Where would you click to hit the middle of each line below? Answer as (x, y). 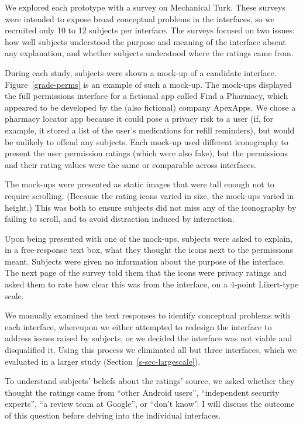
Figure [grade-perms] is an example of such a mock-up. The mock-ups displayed (148, 84)
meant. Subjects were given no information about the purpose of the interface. (145, 261)
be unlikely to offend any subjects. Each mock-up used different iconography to (147, 141)
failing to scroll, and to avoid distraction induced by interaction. (120, 219)
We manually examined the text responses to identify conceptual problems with (148, 315)
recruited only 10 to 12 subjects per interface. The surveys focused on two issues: (150, 30)
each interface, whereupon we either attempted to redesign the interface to (138, 326)
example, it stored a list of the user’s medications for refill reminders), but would (150, 130)
